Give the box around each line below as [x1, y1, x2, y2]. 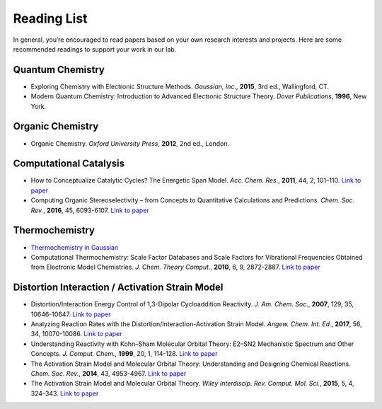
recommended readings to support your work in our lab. [13, 45, 177, 53]
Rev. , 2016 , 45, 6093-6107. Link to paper [30, 206, 150, 214]
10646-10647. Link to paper [30, 310, 111, 318]
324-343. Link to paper [30, 389, 99, 398]
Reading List [13, 11, 88, 26]
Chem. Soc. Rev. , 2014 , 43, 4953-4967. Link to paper [30, 369, 187, 378]
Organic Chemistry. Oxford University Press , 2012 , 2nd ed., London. [30, 139, 230, 148]
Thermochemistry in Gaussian [30, 243, 119, 251]
